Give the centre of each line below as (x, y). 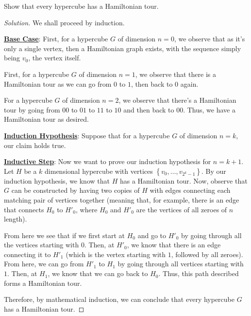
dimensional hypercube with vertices (99, 171)
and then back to (149, 109)
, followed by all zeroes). (207, 254)
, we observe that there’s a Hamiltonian (177, 100)
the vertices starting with (42, 245)
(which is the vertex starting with (116, 254)
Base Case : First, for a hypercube (56, 39)
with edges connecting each (190, 190)
